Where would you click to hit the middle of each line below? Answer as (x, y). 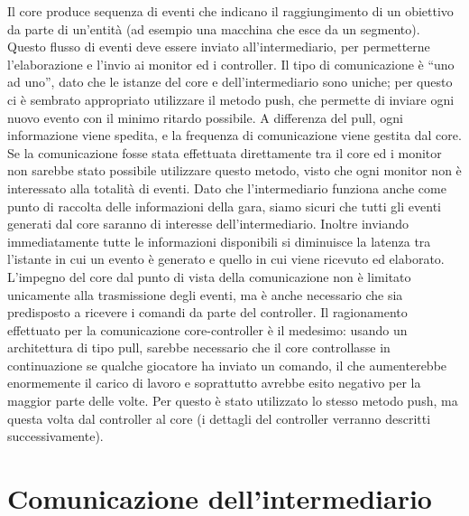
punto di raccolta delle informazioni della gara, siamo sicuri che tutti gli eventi (224, 206)
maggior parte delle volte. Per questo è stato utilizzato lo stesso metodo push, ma (233, 401)
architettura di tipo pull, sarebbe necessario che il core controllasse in (199, 347)
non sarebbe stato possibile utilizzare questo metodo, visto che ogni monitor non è (234, 170)
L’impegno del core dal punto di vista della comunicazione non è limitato (209, 276)
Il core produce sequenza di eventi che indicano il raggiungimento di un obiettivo (230, 11)
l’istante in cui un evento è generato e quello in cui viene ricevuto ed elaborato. (226, 259)
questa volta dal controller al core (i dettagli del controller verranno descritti (219, 418)
